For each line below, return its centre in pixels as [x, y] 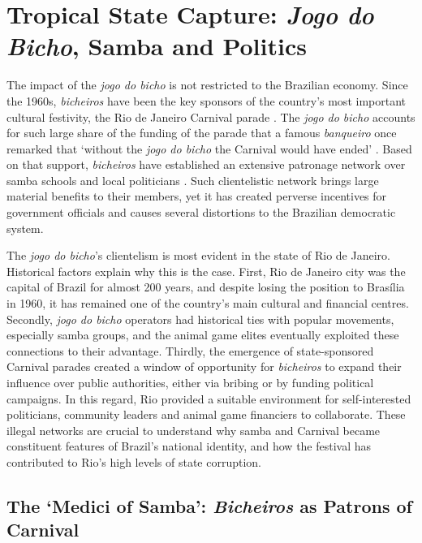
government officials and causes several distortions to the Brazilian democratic [201, 212]
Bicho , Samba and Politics [157, 46]
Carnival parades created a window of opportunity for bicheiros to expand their [204, 366]
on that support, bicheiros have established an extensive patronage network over [206, 164]
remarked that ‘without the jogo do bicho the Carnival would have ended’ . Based [209, 148]
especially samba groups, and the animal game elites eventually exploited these [203, 335]
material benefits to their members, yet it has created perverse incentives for [197, 196]
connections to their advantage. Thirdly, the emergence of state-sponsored [190, 350]
